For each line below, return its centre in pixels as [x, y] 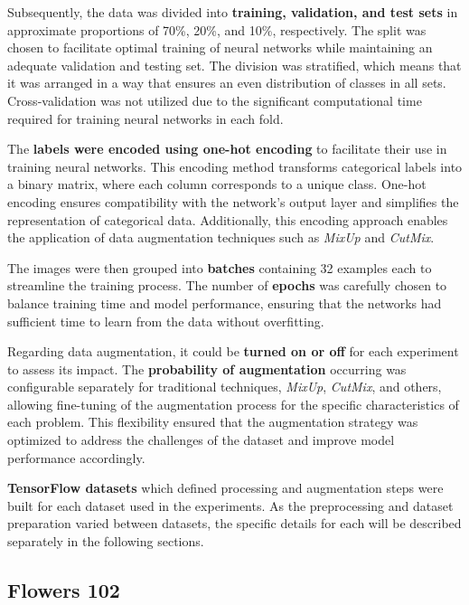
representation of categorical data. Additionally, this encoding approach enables [228, 219]
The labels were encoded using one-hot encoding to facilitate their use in [227, 149]
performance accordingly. [76, 457]
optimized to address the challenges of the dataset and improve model [201, 440]
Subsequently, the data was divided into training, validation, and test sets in [233, 12]
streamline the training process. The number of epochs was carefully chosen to [227, 285]
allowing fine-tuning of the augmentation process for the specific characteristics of [233, 404]
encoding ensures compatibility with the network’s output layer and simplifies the [233, 201]
